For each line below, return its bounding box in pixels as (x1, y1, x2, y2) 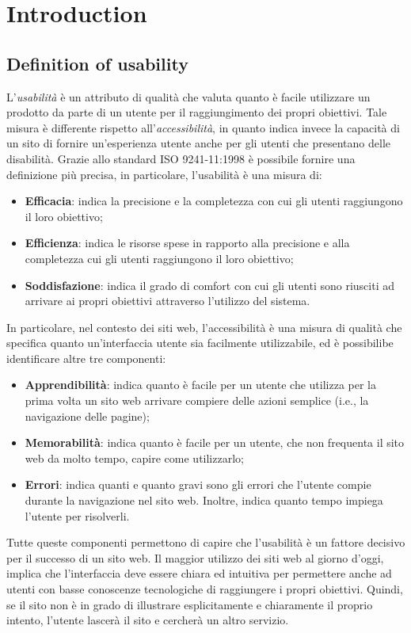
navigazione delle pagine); (25, 407, 150, 424)
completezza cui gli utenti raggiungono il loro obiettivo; (25, 250, 294, 266)
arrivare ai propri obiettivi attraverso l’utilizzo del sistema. (25, 292, 310, 309)
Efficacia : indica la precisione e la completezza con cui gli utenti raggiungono (25, 193, 403, 209)
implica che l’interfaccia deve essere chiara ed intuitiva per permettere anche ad (6, 565, 392, 582)
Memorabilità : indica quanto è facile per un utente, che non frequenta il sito (25, 434, 405, 451)
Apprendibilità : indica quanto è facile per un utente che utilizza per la (25, 376, 377, 393)
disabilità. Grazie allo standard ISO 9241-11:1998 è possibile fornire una (6, 150, 356, 166)
